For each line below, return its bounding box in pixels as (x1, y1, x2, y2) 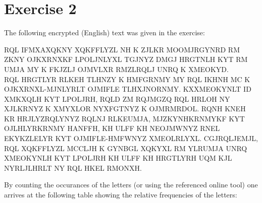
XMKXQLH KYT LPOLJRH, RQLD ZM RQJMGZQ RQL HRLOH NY (4, 93, 230, 104)
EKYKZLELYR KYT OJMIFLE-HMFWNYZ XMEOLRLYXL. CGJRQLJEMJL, (4, 133, 258, 144)
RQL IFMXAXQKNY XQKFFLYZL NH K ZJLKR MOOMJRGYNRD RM (4, 44, 240, 54)
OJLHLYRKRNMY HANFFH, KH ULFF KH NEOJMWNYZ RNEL (4, 123, 220, 133)
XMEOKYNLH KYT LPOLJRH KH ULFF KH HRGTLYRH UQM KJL (4, 153, 232, 163)
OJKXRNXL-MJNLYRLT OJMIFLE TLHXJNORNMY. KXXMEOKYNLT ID (4, 84, 251, 94)
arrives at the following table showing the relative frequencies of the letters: (4, 189, 237, 200)
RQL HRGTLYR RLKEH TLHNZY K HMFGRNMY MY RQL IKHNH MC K (4, 74, 250, 84)
